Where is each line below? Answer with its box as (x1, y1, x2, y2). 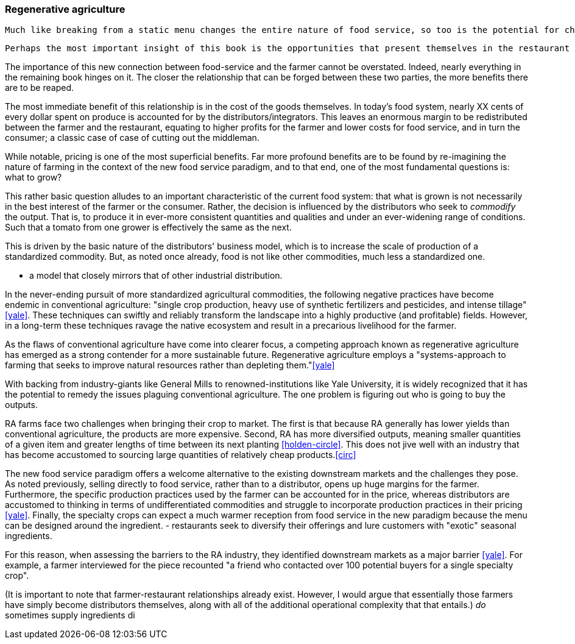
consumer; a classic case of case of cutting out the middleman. (5, 132, 259, 143)
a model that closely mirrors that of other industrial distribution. (29, 270, 283, 281)
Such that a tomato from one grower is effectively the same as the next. (5, 222, 292, 233)
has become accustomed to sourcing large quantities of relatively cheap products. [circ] (5, 449, 356, 460)
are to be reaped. (5, 82, 74, 93)
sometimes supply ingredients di (5, 610, 135, 621)
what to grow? (5, 172, 62, 183)
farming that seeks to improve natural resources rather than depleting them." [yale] (5, 360, 335, 371)
